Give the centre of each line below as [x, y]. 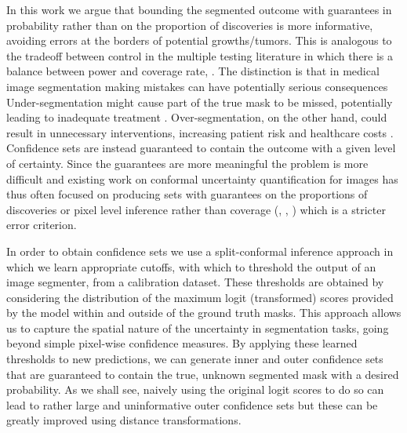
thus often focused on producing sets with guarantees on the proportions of [187, 194]
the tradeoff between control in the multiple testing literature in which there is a [200, 55]
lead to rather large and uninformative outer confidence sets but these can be [192, 404]
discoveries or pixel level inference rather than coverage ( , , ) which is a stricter [196, 209]
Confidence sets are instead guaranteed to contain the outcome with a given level [201, 148]
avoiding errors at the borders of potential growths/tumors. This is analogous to [199, 40]
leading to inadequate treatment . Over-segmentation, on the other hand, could [197, 117]
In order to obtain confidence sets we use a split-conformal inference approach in [200, 251]
